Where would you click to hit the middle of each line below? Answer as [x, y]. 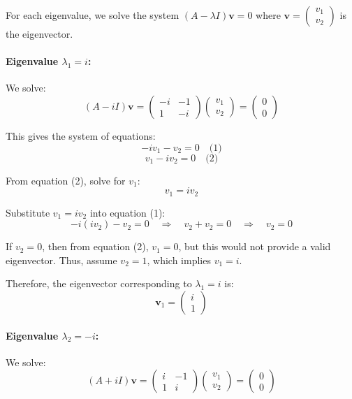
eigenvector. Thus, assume [61, 260]
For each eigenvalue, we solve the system [93, 15]
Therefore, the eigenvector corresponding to [99, 283]
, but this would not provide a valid [255, 246]
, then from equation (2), [95, 246]
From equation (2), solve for [66, 180]
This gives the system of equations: [81, 135]
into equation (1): [127, 212]
